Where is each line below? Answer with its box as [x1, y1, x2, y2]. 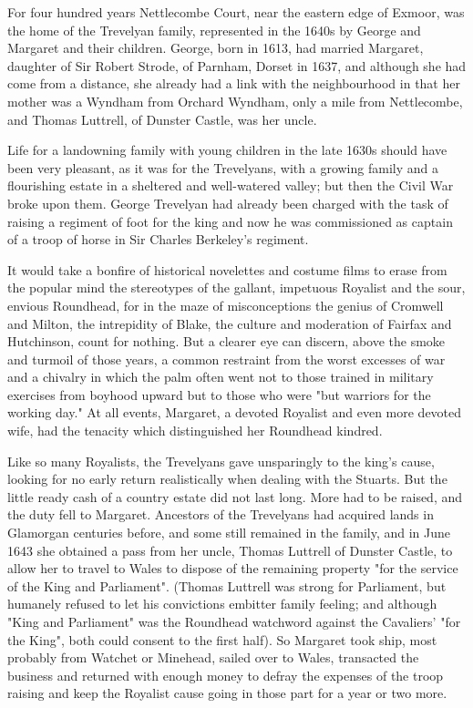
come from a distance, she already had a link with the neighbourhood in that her [7, 74, 460, 93]
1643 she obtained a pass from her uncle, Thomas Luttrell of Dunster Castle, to [7, 540, 453, 559]
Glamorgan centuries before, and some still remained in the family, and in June [7, 523, 451, 542]
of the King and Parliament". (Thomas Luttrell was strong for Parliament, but [7, 576, 447, 595]
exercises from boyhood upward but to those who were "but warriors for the [7, 385, 431, 404]
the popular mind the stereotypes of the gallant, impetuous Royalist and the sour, [7, 278, 466, 297]
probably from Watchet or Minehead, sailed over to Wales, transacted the [7, 648, 419, 667]
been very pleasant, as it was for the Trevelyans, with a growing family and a [7, 158, 438, 177]
